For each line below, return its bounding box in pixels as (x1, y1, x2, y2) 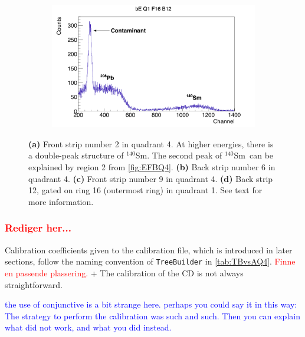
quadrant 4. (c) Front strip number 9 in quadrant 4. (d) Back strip (28, 172, 273, 184)
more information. (28, 195, 94, 207)
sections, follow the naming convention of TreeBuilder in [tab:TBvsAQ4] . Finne (5, 255, 296, 267)
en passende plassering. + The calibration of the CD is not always (5, 266, 244, 279)
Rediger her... (5, 220, 71, 235)
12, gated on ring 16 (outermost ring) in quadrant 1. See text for (28, 184, 263, 196)
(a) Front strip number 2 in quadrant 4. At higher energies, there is (28, 137, 274, 150)
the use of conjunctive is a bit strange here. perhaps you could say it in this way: (5, 298, 297, 310)
